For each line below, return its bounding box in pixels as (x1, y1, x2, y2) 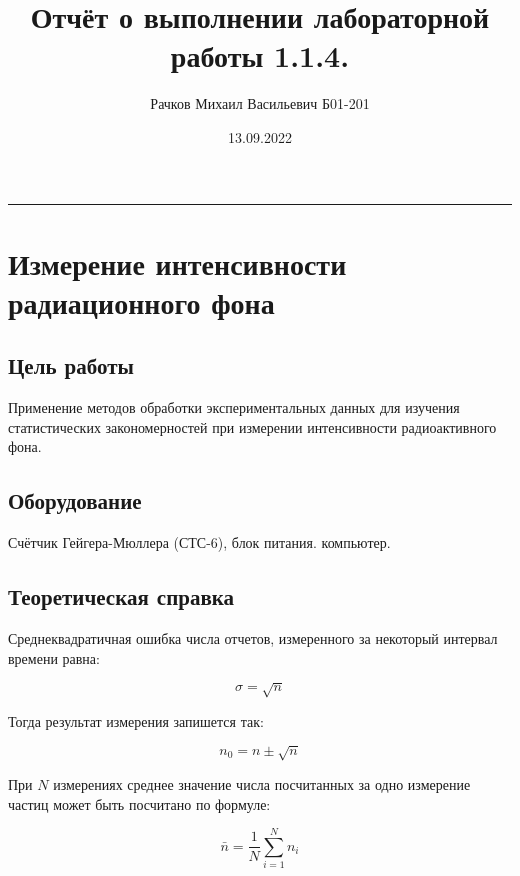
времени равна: (8, 647, 100, 668)
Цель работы (8, 350, 134, 381)
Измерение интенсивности (8, 242, 347, 283)
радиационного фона (8, 281, 275, 322)
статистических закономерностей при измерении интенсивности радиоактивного (8, 416, 497, 437)
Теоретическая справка (8, 581, 235, 612)
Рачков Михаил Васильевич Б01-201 (150, 93, 370, 114)
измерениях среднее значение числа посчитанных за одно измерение (53, 773, 471, 794)
